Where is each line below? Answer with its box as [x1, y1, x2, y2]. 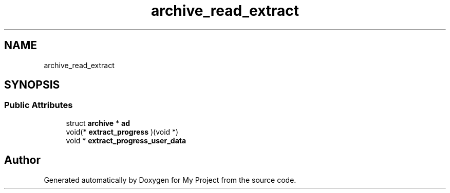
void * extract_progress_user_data [66, 136, 186, 145]
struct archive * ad [66, 118, 130, 127]
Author [4, 154, 41, 167]
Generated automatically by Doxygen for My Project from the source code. [44, 175, 296, 184]
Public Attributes [4, 100, 73, 111]
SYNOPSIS [4, 78, 60, 92]
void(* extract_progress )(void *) [66, 127, 179, 136]
